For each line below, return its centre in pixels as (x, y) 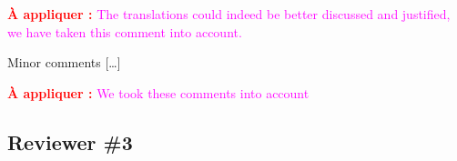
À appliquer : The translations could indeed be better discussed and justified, (229, 14)
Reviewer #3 (70, 141)
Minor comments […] (64, 62)
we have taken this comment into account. (125, 31)
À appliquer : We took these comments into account (158, 92)
